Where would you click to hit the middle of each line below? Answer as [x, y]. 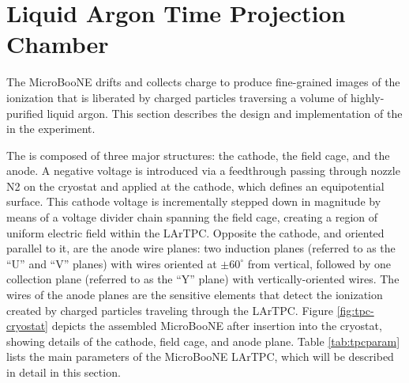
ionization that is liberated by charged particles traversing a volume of [177, 97]
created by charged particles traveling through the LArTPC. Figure [170, 310]
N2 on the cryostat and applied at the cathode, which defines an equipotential [195, 186]
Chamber [58, 44]
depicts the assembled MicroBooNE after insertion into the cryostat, [217, 326]
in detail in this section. [64, 372]
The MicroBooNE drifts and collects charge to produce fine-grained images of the [203, 82]
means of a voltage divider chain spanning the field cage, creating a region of [192, 217]
